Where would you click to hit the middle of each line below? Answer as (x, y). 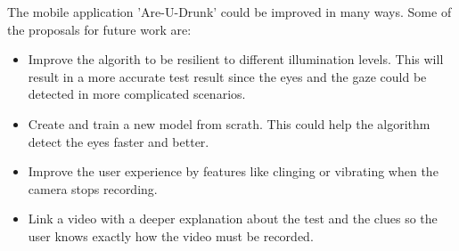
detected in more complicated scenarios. (137, 94)
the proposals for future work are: (99, 29)
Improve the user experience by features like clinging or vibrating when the (233, 171)
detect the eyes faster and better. (119, 141)
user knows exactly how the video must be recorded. (171, 235)
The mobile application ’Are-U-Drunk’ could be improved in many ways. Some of (229, 12)
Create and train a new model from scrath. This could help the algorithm (229, 123)
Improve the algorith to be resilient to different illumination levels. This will (236, 59)
